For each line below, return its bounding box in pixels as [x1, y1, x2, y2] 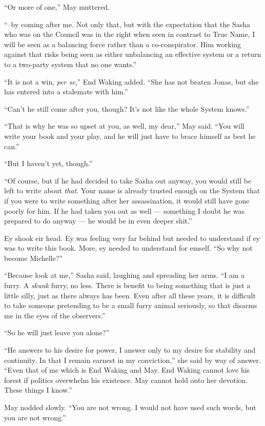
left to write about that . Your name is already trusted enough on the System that [4, 185, 260, 196]
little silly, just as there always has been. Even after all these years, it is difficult [4, 290, 256, 300]
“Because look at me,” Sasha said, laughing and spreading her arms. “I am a [4, 270, 245, 280]
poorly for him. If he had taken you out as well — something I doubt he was [4, 205, 244, 216]
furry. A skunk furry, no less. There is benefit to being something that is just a [4, 280, 251, 291]
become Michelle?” [4, 252, 63, 263]
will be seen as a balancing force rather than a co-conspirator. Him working [4, 38, 241, 49]
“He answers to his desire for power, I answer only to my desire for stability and [4, 344, 256, 355]
